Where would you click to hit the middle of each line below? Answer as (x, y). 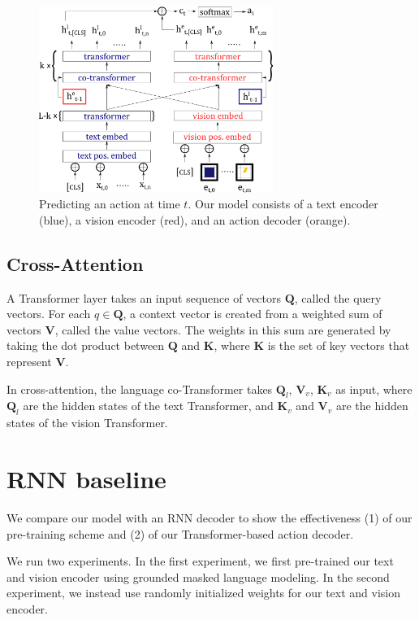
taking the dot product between (86, 345)
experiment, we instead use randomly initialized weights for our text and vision (204, 593)
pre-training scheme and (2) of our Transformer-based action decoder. (180, 533)
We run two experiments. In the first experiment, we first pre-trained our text (200, 561)
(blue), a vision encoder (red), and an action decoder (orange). (195, 219)
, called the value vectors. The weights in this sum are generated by (223, 329)
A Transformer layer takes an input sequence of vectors (144, 297)
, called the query (338, 297)
